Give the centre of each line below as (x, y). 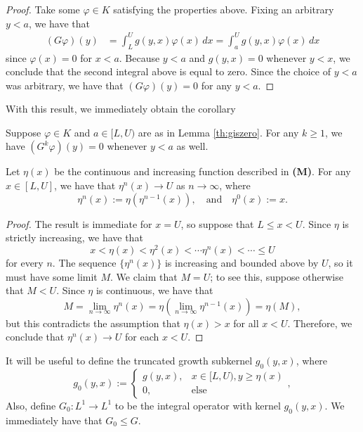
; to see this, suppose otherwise (277, 276)
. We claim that (144, 276)
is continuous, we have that (154, 290)
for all (246, 323)
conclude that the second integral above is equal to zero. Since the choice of (168, 71)
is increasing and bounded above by (242, 262)
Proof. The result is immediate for (79, 223)
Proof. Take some (43, 9)
